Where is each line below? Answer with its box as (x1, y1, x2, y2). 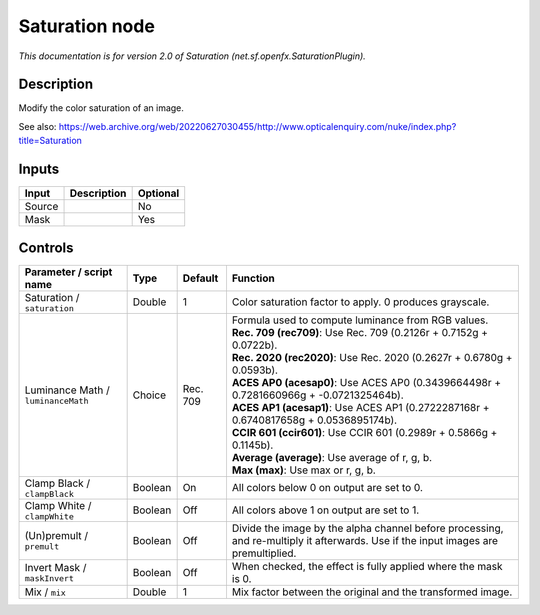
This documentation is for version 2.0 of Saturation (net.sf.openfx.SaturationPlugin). (18, 50, 367, 62)
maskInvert (24, 573, 75, 584)
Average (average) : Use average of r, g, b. (231, 450, 433, 464)
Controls (18, 239, 74, 256)
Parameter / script (24, 265, 113, 279)
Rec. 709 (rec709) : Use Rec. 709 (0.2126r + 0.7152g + (231, 325, 489, 339)
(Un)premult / (24, 529, 89, 543)
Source (24, 200, 59, 214)
